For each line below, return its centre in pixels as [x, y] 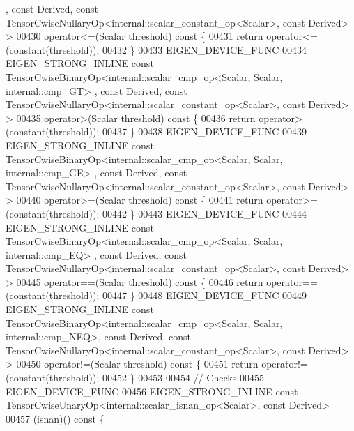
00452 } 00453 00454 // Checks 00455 [183, 378]
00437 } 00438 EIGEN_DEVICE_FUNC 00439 [205, 131]
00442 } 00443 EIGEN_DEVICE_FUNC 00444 [205, 213]
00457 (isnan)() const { [55, 418]
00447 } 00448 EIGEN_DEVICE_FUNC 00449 [205, 295]
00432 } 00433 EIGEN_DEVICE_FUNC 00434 [205, 49]
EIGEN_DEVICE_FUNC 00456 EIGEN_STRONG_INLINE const [152, 391]
